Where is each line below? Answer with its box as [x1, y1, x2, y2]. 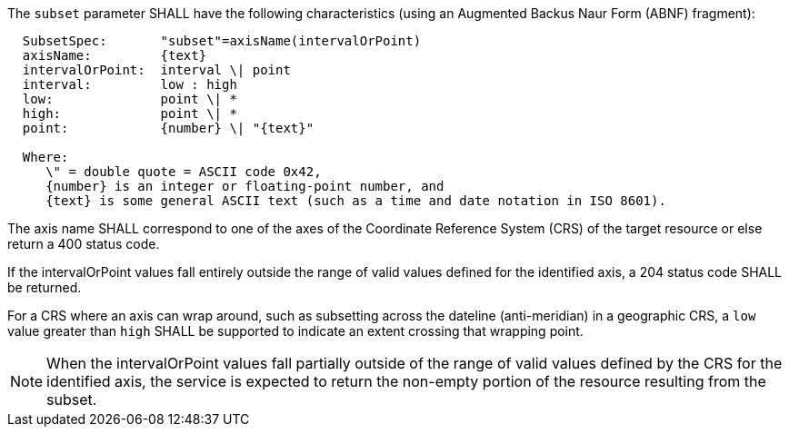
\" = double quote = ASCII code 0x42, [45, 164, 322, 179]
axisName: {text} [22, 48, 207, 63]
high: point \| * [22, 106, 237, 121]
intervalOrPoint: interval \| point [22, 63, 291, 77]
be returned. [7, 280, 82, 295]
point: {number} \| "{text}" [22, 121, 315, 135]
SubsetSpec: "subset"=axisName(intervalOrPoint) [22, 34, 422, 48]
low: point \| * [22, 92, 237, 106]
